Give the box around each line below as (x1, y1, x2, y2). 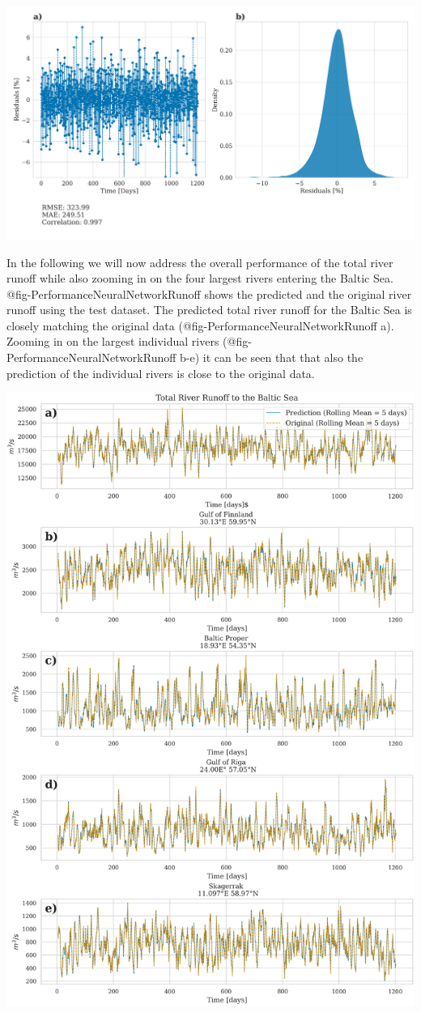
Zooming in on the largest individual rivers (6, 333, 219, 350)
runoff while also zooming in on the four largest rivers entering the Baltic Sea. (6, 270, 393, 287)
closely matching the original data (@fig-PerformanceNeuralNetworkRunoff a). (6, 317, 394, 334)
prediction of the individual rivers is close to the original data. (6, 364, 315, 381)
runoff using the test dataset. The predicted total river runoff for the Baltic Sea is (6, 301, 412, 318)
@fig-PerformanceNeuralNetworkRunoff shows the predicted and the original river (6, 285, 412, 302)
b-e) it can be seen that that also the (180, 349, 364, 366)
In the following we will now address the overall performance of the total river (6, 253, 393, 270)
